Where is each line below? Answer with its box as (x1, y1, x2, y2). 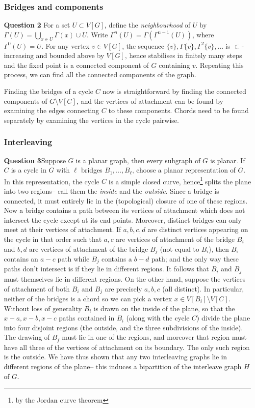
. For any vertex (41, 40, 90, 51)
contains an (4, 254, 38, 264)
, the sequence (122, 40, 164, 51)
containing (158, 59, 190, 70)
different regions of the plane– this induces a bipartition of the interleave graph (4, 361, 242, 371)
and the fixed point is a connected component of (4, 59, 149, 70)
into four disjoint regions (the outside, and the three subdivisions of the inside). (4, 322, 243, 332)
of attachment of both (4, 283, 70, 293)
